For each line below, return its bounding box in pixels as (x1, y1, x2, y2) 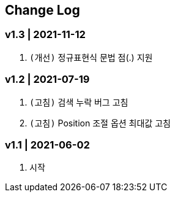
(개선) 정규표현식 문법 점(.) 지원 (29, 52, 153, 63)
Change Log (5, 2, 80, 18)
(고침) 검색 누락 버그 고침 (29, 96, 128, 107)
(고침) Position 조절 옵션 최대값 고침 (29, 117, 171, 128)
